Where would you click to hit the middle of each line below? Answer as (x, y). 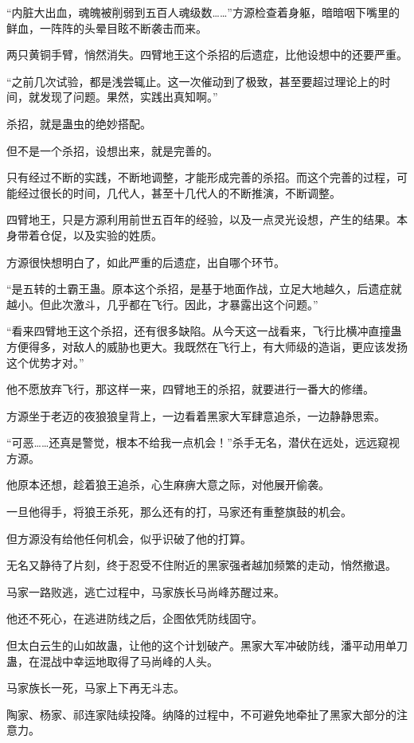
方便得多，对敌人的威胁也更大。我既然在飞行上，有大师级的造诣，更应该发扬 (207, 346)
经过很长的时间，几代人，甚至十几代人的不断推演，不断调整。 (179, 192)
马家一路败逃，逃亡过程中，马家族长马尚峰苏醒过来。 (146, 591)
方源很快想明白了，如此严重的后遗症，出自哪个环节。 (146, 262)
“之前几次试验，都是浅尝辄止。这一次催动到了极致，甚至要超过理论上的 (193, 81)
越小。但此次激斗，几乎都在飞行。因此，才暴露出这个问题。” (162, 304)
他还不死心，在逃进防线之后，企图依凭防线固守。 (135, 618)
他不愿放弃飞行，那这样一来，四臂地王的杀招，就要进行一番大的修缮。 (190, 389)
